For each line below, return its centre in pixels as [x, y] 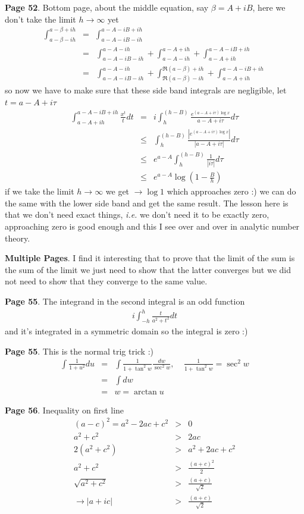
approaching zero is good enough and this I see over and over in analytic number [152, 226]
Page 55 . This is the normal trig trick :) [79, 351]
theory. [18, 238]
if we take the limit [40, 191]
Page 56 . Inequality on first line [65, 410]
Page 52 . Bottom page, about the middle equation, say [107, 7]
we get [117, 191]
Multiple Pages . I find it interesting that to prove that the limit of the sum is [150, 258]
